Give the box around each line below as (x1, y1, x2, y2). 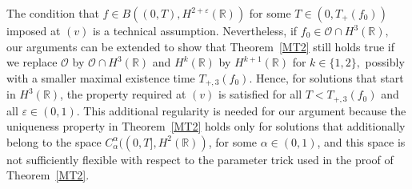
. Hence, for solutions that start (249, 69, 404, 86)
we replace (6, 54, 58, 70)
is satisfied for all (218, 86, 302, 103)
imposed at (6, 22, 61, 38)
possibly (365, 54, 405, 70)
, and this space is (317, 133, 406, 150)
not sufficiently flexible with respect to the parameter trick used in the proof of (6, 151, 394, 167)
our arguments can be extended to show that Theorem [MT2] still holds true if (6, 38, 395, 54)
